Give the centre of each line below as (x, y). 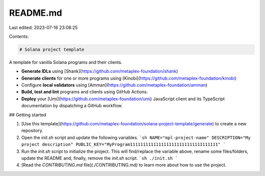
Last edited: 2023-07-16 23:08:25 (43, 28)
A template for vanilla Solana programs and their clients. (66, 62)
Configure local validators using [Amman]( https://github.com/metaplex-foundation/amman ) (114, 85)
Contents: (19, 36)
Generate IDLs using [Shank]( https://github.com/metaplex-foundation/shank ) (100, 71)
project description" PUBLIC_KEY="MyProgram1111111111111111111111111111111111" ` (123, 145)
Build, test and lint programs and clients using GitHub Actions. (85, 92)
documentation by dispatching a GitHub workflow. (72, 106)
